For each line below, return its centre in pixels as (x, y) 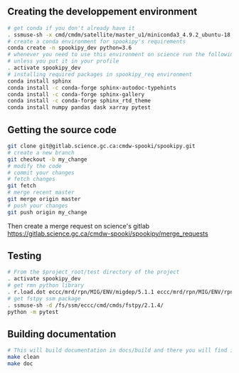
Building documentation (62, 334)
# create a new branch (41, 152)
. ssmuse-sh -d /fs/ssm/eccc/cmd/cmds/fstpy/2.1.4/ (85, 305)
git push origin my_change (47, 212)
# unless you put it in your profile (63, 61)
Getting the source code (62, 130)
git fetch (22, 186)
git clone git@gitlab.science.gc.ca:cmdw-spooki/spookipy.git (101, 146)
